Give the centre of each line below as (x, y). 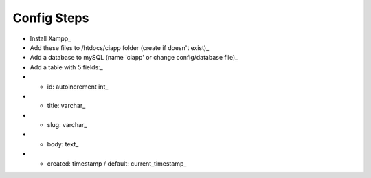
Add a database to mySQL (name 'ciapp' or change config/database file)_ (134, 58)
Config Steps (51, 18)
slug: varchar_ (67, 125)
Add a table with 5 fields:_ (66, 67)
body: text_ (63, 144)
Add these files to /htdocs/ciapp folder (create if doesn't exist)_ (120, 47)
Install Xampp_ (50, 38)
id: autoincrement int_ (78, 87)
